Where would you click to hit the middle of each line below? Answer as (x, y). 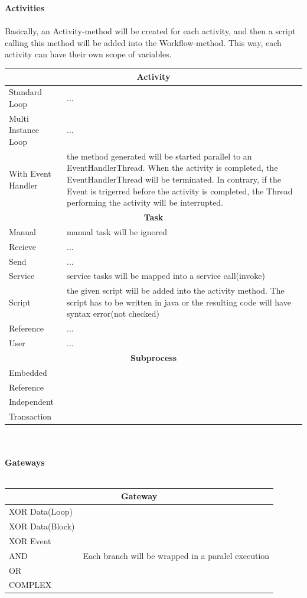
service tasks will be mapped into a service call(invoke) (166, 276)
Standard (26, 92)
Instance (24, 130)
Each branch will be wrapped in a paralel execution (176, 555)
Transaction (30, 416)
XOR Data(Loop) (41, 511)
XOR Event (30, 540)
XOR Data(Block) (42, 526)
